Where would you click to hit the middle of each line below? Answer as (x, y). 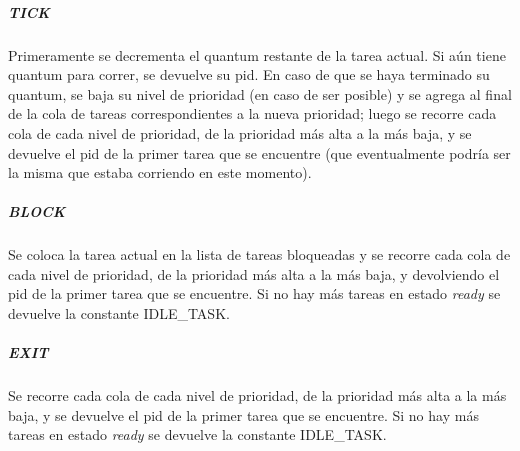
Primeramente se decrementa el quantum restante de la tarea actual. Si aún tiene (257, 54)
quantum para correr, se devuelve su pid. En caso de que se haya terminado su (249, 74)
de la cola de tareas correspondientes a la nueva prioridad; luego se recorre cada (252, 113)
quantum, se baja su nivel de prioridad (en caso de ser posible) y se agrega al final (260, 93)
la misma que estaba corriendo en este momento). (160, 172)
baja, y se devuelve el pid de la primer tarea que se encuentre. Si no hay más (243, 414)
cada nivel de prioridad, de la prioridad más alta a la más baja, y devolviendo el (254, 273)
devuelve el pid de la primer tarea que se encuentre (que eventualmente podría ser (259, 152)
